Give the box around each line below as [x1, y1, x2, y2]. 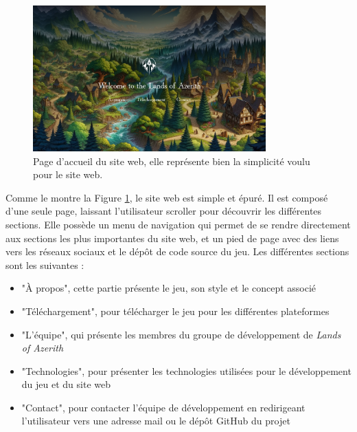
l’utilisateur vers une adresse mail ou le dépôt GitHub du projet [21, 413, 290, 428]
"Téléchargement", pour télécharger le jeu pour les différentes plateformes [21, 303, 330, 318]
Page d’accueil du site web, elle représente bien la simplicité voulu [33, 153, 310, 168]
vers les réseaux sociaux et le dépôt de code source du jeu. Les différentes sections [5, 244, 349, 259]
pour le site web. [33, 167, 103, 182]
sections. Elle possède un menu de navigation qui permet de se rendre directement [5, 217, 351, 231]
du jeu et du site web [21, 377, 111, 391]
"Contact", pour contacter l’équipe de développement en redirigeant [21, 400, 306, 414]
